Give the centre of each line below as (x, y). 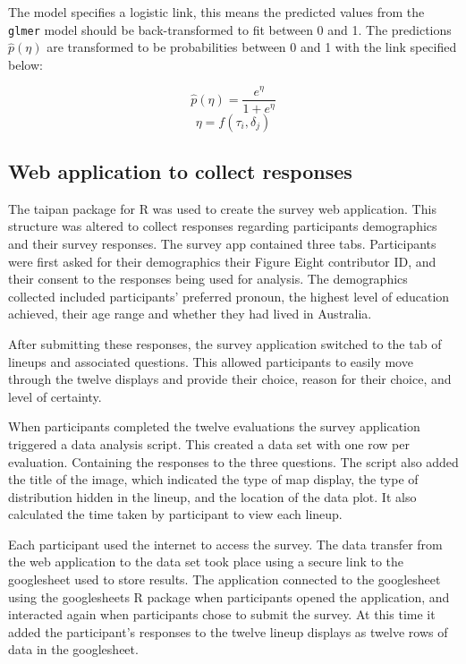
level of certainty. (55, 396)
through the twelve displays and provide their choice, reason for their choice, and (230, 379)
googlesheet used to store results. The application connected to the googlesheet (225, 579)
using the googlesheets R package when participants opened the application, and (229, 596)
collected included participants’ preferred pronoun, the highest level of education (229, 296)
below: (25, 64)
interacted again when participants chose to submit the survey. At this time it (222, 614)
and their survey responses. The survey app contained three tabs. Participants (222, 243)
